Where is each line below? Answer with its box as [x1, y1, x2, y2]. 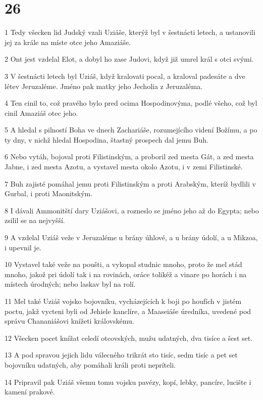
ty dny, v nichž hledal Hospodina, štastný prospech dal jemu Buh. [5, 134, 208, 145]
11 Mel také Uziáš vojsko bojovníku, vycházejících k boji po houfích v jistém [5, 296, 242, 306]
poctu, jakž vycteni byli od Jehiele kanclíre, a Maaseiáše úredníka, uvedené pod [5, 305, 251, 316]
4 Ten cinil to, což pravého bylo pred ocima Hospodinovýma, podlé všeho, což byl [5, 98, 257, 108]
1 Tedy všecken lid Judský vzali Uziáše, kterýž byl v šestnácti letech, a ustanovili [5, 27, 255, 37]
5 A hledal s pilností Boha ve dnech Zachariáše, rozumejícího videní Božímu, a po [5, 124, 257, 135]
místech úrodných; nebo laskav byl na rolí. [5, 279, 136, 289]
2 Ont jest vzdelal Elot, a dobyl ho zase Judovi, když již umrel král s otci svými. [5, 54, 254, 64]
